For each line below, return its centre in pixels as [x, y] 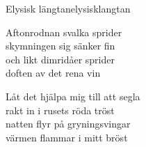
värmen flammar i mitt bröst [67, 137]
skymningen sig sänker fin [60, 46]
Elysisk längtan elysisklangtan [68, 8]
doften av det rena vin [53, 73]
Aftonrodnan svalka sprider [64, 32]
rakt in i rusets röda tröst [60, 110]
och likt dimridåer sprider [60, 59]
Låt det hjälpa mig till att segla [73, 96]
